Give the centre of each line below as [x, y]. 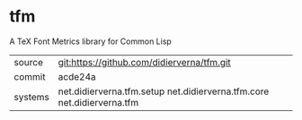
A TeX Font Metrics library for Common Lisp [91, 41]
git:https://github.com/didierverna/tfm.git [144, 62]
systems [31, 97]
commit [30, 76]
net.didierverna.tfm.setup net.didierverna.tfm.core [164, 91]
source [28, 62]
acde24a [77, 76]
